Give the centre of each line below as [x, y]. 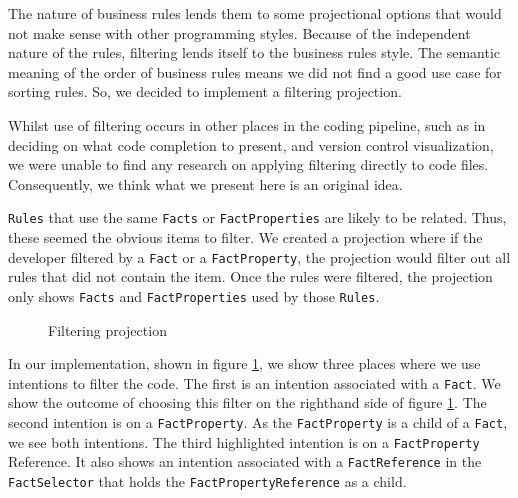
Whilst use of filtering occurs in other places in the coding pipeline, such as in [247, 124]
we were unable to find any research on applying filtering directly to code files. [248, 164]
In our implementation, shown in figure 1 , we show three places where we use [244, 363]
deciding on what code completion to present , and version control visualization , [251, 144]
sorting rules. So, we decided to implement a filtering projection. [205, 91]
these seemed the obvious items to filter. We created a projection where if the [245, 237]
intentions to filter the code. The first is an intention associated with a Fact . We [254, 382]
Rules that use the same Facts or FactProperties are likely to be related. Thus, [257, 217]
